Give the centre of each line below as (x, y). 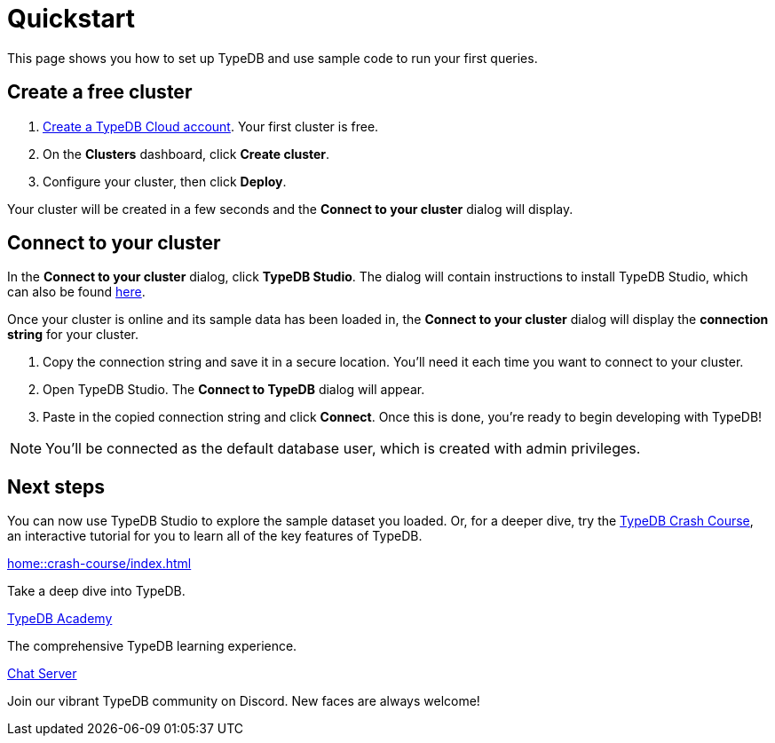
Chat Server (42, 674)
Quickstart (71, 19)
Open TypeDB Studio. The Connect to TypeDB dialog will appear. (234, 390)
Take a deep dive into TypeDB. (96, 591)
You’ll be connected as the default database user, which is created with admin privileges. (343, 449)
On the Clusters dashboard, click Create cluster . (186, 154)
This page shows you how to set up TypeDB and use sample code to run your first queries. (273, 58)
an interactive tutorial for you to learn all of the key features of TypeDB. (215, 536)
